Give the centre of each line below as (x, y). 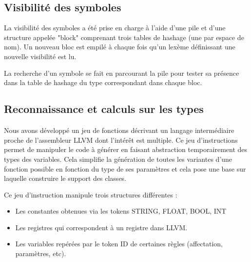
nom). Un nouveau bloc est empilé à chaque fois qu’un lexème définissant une (120, 47)
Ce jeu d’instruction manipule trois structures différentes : (91, 194)
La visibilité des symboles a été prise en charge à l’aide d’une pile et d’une (115, 28)
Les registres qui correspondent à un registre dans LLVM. (101, 227)
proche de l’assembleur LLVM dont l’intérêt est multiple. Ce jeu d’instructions (121, 140)
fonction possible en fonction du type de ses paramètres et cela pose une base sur (125, 168)
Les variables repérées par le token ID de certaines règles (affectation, (119, 244)
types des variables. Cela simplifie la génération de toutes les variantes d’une (118, 159)
